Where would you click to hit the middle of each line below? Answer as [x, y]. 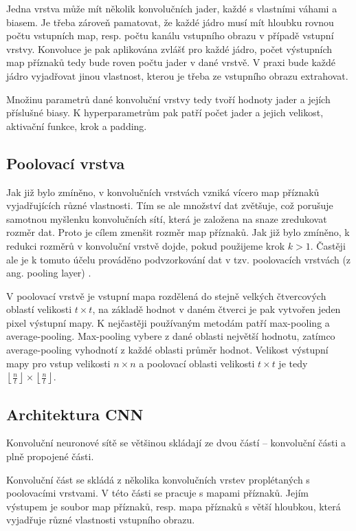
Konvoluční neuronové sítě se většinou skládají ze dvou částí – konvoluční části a [176, 443]
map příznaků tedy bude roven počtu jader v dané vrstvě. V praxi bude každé [171, 62]
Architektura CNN [75, 414]
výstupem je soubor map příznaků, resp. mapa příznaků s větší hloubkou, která [174, 506]
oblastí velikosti [39, 309]
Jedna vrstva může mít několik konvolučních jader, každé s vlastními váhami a [172, 8]
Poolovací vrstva [66, 163]
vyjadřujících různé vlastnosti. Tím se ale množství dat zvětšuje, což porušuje [170, 205]
